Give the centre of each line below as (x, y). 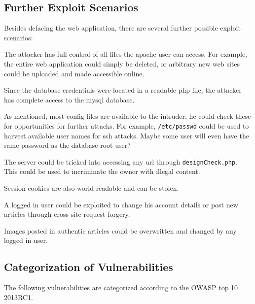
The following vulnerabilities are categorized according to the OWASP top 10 (121, 287)
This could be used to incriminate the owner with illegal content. (102, 171)
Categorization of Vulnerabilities (89, 267)
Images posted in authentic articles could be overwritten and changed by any (120, 230)
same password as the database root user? (67, 145)
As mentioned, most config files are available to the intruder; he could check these (127, 116)
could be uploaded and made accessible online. (74, 73)
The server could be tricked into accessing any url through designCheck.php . (121, 161)
